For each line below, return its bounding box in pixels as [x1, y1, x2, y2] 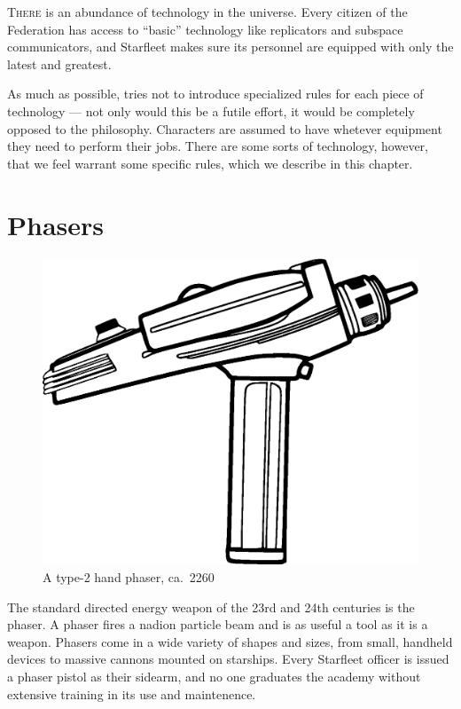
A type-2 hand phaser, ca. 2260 [43, 567, 215, 586]
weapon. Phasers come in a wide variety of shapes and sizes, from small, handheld [7, 632, 453, 650]
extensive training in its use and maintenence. [7, 684, 256, 703]
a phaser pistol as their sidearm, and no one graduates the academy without [7, 666, 421, 685]
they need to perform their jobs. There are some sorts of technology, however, [7, 137, 428, 155]
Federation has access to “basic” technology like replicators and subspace [7, 20, 403, 38]
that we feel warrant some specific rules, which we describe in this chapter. [7, 154, 413, 172]
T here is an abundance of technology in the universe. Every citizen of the [7, 3, 408, 20]
